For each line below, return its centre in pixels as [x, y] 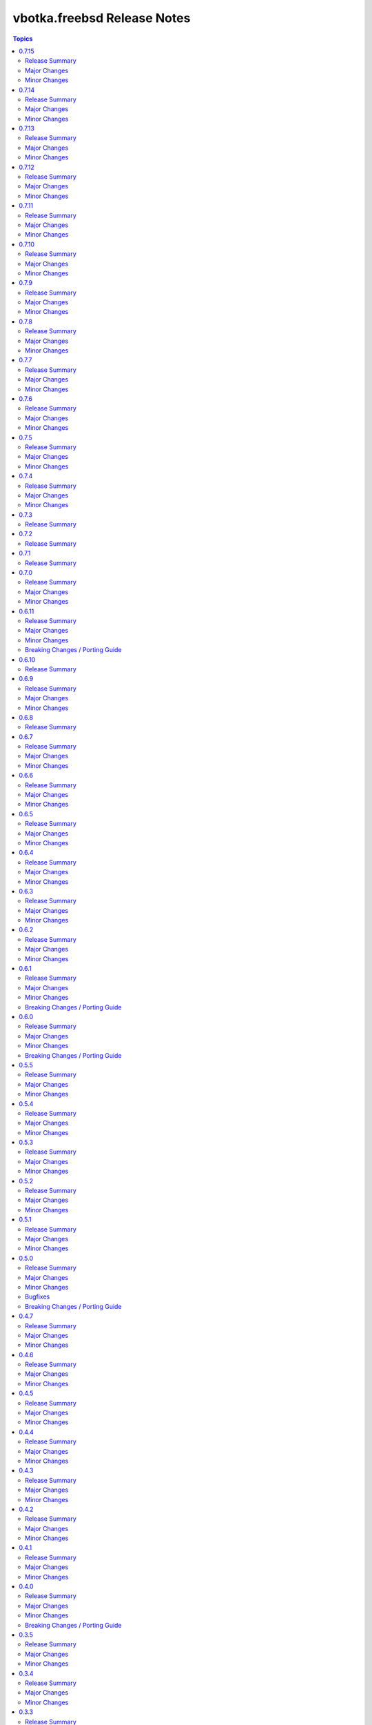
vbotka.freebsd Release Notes [102, 18]
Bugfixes [38, 1297]
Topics [23, 39]
